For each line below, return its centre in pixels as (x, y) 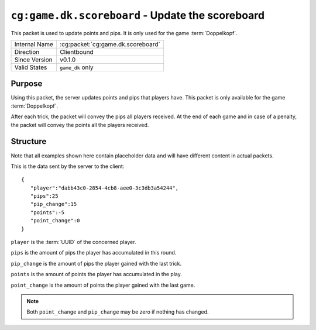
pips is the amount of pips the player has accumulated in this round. (94, 253)
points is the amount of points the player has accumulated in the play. (97, 274)
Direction (27, 51)
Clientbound (76, 51)
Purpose (27, 84)
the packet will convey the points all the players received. (80, 125)
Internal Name (34, 44)
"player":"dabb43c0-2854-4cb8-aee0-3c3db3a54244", (104, 188)
